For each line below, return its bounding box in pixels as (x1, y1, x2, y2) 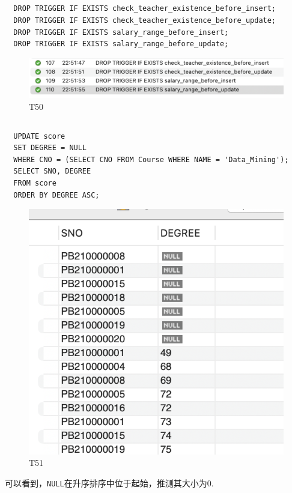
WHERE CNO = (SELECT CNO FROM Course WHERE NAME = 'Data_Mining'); (13, 155, 289, 164)
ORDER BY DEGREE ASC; (13, 190, 100, 199)
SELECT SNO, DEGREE (13, 167, 91, 176)
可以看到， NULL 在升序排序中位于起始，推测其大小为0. (5, 477, 214, 489)
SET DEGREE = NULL (13, 144, 87, 153)
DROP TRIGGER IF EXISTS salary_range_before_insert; (13, 28, 229, 37)
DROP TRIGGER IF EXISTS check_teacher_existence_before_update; (13, 16, 276, 25)
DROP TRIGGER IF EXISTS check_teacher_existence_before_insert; (13, 4, 276, 13)
